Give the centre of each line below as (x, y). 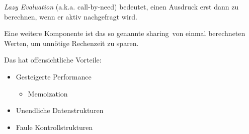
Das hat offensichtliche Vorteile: (53, 60)
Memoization (48, 93)
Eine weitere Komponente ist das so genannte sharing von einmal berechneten (125, 33)
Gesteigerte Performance (54, 76)
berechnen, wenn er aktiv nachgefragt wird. (71, 16)
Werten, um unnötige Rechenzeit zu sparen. (71, 43)
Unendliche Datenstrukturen (60, 110)
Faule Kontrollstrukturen (54, 127)
